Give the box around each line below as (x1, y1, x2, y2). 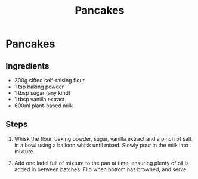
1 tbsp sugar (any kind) (14, 89, 71, 96)
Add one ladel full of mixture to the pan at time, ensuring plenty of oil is (14, 159, 189, 166)
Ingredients (5, 61, 49, 71)
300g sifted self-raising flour (14, 77, 85, 84)
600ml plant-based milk (14, 102, 73, 109)
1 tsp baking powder (14, 83, 64, 90)
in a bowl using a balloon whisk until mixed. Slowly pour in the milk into (14, 141, 188, 149)
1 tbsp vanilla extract (14, 96, 65, 103)
